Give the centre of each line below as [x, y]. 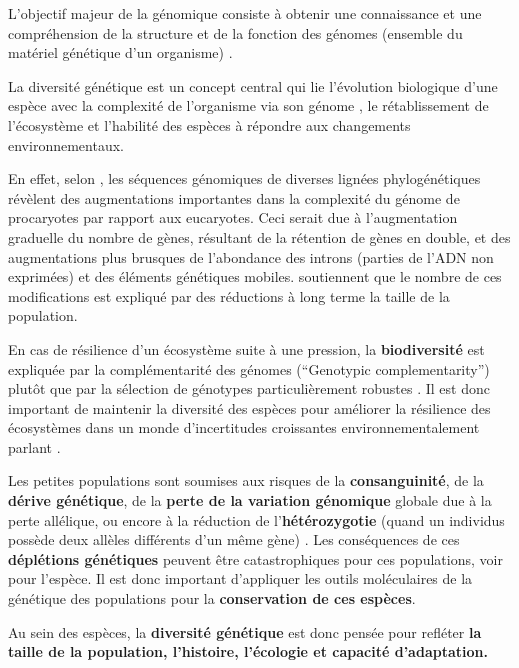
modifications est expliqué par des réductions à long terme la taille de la [229, 295]
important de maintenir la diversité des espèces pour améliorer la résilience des [249, 407]
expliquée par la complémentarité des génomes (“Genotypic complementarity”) [249, 368]
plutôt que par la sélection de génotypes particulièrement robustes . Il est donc [249, 388]
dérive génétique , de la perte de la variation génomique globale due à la [250, 500]
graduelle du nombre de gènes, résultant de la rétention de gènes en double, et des [259, 236]
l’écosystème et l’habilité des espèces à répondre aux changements [209, 124]
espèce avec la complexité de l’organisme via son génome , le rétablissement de [248, 105]
